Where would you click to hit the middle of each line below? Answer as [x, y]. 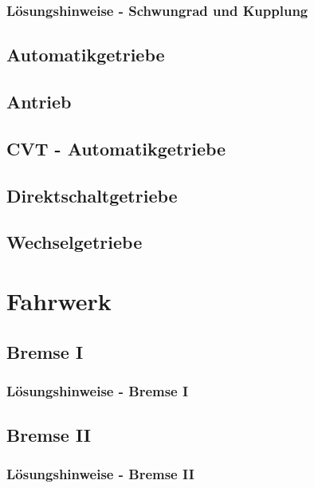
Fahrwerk [59, 300]
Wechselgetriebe [75, 242]
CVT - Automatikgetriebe [116, 148]
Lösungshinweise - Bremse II [100, 474]
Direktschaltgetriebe [92, 195]
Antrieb [39, 102]
